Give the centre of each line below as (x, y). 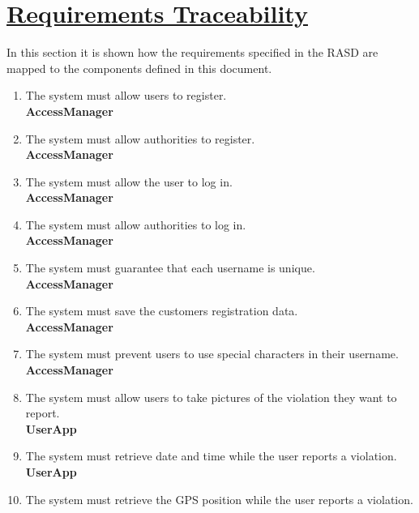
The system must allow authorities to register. (140, 138)
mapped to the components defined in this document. (139, 68)
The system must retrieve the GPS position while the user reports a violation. (219, 499)
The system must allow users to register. (126, 95)
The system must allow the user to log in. (129, 181)
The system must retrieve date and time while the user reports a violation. (211, 456)
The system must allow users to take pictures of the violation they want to (211, 397)
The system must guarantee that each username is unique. (170, 268)
